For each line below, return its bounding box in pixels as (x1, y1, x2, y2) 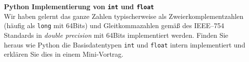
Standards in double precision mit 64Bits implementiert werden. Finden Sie (4, 30, 229, 40)
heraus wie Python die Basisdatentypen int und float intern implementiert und (4, 39, 246, 49)
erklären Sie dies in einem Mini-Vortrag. (4, 49, 124, 59)
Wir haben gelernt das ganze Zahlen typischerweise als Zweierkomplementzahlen (4, 11, 244, 21)
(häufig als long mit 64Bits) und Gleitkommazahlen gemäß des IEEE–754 (4, 20, 225, 31)
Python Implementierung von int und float (4, 1, 154, 11)
